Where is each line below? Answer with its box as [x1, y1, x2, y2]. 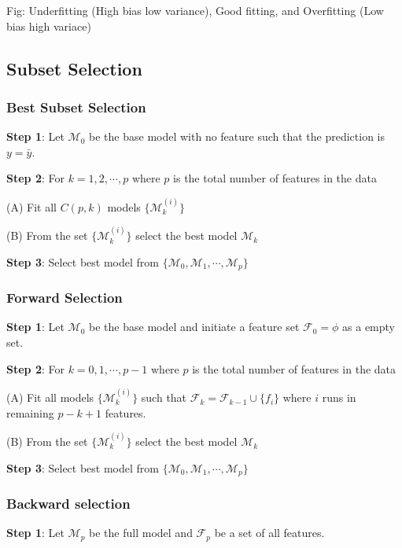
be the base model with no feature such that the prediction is [89, 128, 385, 145]
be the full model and [89, 524, 193, 541]
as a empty [342, 318, 396, 335]
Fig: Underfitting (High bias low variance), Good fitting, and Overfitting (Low [6, 2, 384, 18]
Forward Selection [6, 288, 123, 307]
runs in [322, 389, 356, 406]
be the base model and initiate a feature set [89, 318, 300, 335]
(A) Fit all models [6, 389, 94, 406]
